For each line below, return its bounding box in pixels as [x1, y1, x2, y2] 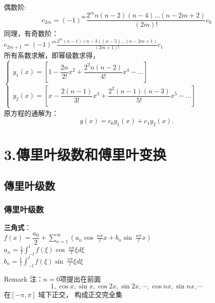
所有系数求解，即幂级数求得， [4, 50, 99, 60]
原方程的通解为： [4, 107, 59, 118]
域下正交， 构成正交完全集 [38, 289, 123, 300]
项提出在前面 [59, 273, 101, 284]
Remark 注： [4, 273, 43, 284]
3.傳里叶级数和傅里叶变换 [4, 144, 167, 164]
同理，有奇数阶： [4, 28, 59, 38]
